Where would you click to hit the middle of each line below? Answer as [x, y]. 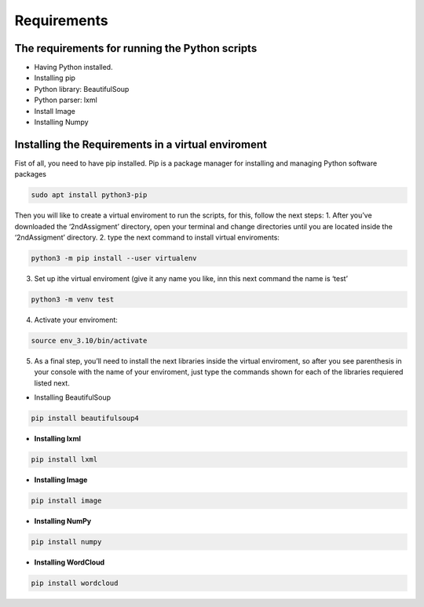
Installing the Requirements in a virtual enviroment [141, 144]
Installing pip [55, 78]
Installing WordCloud [69, 562]
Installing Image [61, 480]
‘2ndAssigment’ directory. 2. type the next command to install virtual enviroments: [147, 238]
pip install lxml [64, 460]
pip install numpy [66, 542]
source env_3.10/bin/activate [89, 340]
